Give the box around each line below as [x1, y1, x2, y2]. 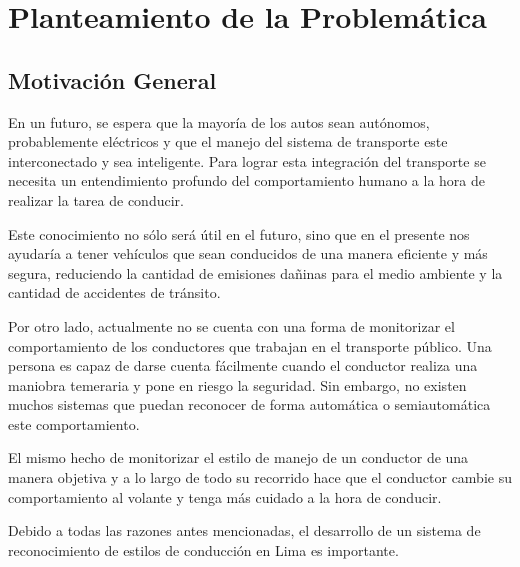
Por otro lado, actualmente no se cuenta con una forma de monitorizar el [8, 315, 455, 336]
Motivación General [8, 64, 217, 95]
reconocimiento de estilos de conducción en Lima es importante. [8, 539, 399, 560]
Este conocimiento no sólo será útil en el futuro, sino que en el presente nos [8, 223, 470, 244]
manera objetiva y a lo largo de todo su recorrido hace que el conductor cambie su [8, 467, 512, 488]
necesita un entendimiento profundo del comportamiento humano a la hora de [8, 170, 485, 191]
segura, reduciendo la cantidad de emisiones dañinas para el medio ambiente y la [8, 262, 503, 283]
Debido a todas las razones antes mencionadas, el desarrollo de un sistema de [8, 520, 481, 541]
